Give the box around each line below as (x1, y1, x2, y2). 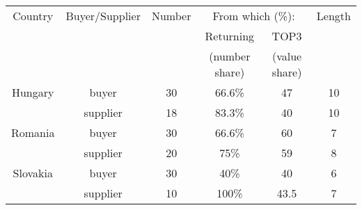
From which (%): (212, 8, 295, 24)
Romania (11, 124, 55, 140)
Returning (205, 28, 255, 44)
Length (316, 8, 351, 24)
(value (271, 48, 302, 64)
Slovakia (13, 165, 53, 181)
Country (13, 8, 54, 24)
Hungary (11, 84, 54, 100)
